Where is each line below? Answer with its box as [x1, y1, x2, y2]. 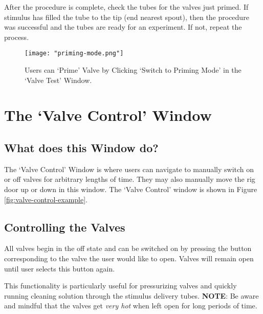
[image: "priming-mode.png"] [25, 50, 124, 57]
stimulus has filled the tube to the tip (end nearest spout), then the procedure [4, 11, 249, 22]
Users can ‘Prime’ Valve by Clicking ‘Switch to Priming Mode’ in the [25, 65, 242, 75]
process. [4, 31, 29, 42]
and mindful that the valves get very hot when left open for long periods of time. [4, 300, 257, 311]
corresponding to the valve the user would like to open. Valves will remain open [4, 253, 254, 263]
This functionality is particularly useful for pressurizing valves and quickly [4, 280, 237, 291]
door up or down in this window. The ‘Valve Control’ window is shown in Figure [4, 183, 257, 194]
